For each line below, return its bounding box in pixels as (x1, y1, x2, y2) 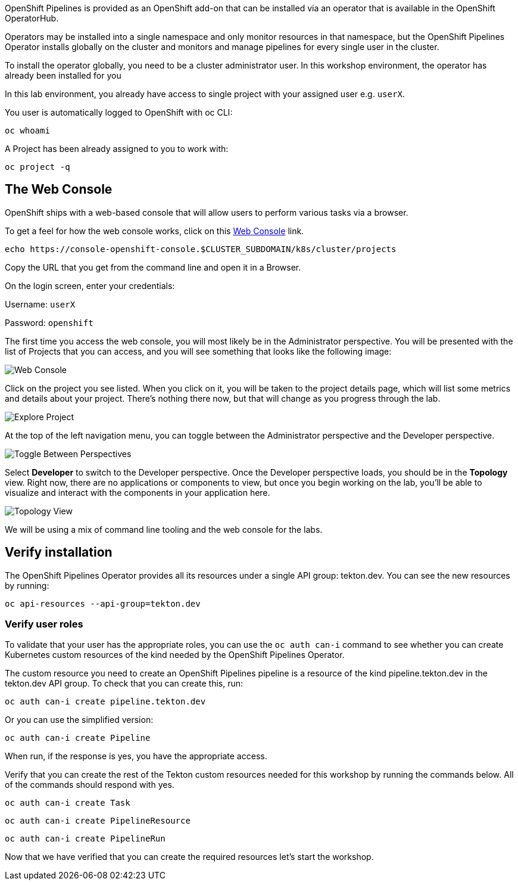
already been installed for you (5, 70, 121, 80)
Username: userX (5, 299, 76, 309)
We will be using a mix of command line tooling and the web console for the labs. (5, 524, 323, 535)
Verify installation (5, 545, 113, 560)
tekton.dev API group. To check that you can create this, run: (5, 678, 244, 689)
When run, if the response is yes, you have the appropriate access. (5, 751, 267, 762)
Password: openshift (5, 317, 93, 328)
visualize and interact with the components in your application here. (5, 487, 270, 498)
